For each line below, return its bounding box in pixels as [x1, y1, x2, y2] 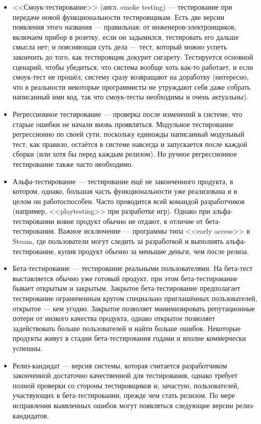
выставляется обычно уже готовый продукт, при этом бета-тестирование [12, 272, 238, 283]
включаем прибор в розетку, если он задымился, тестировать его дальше [12, 31, 239, 42]
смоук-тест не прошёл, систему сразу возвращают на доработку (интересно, [12, 71, 249, 82]
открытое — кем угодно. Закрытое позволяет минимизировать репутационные [12, 303, 255, 313]
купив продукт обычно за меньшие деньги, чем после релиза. [58, 245, 249, 256]
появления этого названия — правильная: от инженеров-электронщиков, [12, 21, 237, 32]
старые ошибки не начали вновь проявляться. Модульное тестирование [12, 118, 233, 129]
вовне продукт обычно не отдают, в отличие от [57, 215, 203, 226]
